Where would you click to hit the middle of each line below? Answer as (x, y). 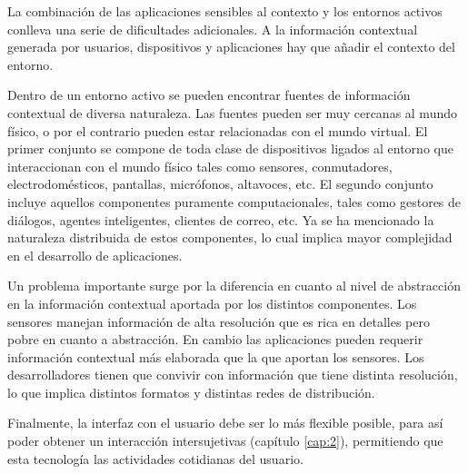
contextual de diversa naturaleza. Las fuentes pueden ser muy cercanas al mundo (232, 112)
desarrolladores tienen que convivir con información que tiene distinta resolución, (233, 375)
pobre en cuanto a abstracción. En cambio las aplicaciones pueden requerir (215, 339)
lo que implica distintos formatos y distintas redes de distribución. (191, 392)
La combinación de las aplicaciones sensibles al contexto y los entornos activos (225, 11)
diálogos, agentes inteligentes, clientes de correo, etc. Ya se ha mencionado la (221, 219)
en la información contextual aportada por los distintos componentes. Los (212, 303)
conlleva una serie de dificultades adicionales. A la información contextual (213, 29)
